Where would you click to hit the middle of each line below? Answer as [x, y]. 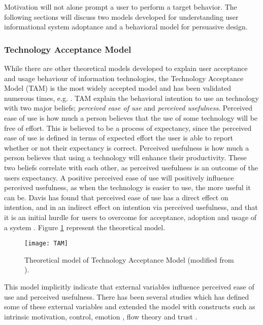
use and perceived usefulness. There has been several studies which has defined [127, 296]
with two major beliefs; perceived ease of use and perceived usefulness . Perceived [128, 108]
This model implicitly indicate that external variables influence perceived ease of [129, 286]
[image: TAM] [46, 244]
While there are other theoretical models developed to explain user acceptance [126, 68]
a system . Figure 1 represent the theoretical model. [85, 227]
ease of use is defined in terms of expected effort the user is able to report [119, 138]
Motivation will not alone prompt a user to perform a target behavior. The [121, 7]
